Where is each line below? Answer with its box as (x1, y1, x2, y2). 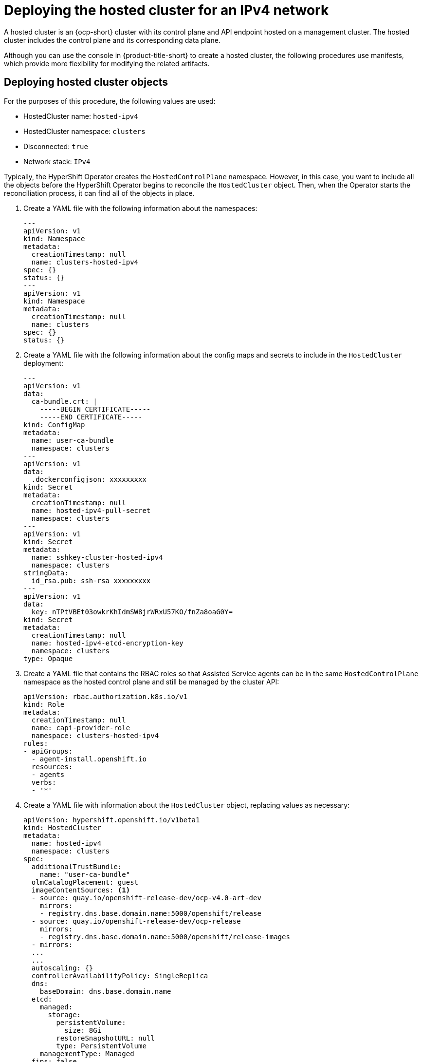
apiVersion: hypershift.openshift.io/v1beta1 (23, 815, 200, 824)
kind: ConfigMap (23, 420, 85, 429)
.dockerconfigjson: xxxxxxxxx (31, 475, 147, 483)
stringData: (23, 569, 69, 577)
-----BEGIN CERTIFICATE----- (39, 405, 151, 413)
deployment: (23, 359, 63, 367)
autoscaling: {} (31, 964, 93, 972)
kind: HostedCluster (23, 823, 102, 832)
